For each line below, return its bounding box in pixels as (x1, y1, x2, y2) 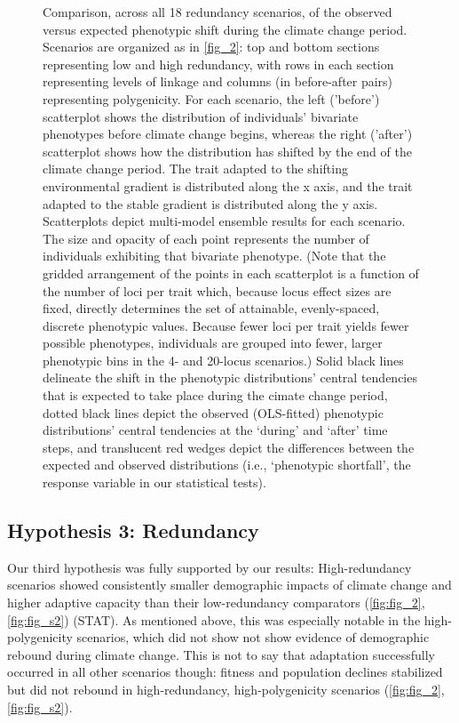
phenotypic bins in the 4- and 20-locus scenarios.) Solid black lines (43, 350, 404, 369)
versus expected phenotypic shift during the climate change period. (43, 20, 408, 38)
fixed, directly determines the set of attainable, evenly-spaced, (43, 299, 380, 317)
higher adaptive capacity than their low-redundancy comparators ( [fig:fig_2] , (7, 593, 425, 612)
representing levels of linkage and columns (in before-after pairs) (43, 72, 393, 91)
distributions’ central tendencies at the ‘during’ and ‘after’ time (43, 421, 388, 439)
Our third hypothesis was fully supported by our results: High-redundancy (7, 558, 412, 576)
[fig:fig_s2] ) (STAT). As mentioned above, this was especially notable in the (7, 610, 421, 629)
